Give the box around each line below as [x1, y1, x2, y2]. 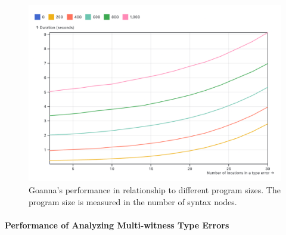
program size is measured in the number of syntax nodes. [29, 195, 237, 208]
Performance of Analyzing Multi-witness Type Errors [5, 218, 229, 231]
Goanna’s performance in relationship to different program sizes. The [29, 184, 281, 196]
